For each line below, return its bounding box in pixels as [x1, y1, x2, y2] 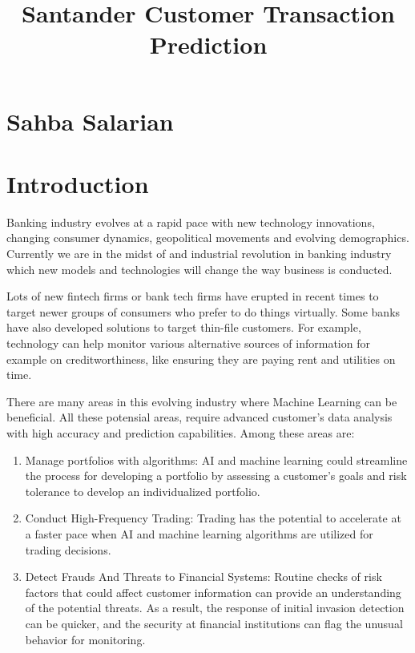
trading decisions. [25, 541, 111, 558]
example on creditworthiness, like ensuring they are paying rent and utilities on [6, 350, 396, 367]
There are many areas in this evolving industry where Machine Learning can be [6, 393, 397, 409]
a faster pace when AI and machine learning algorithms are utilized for [25, 525, 373, 542]
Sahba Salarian [6, 104, 174, 137]
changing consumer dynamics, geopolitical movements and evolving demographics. [6, 229, 409, 246]
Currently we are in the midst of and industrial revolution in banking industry [6, 245, 392, 262]
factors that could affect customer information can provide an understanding [25, 583, 401, 600]
